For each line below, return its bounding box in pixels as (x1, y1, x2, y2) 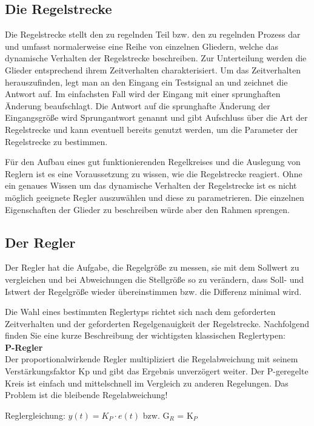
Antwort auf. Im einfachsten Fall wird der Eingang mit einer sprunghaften (5, 87, 281, 100)
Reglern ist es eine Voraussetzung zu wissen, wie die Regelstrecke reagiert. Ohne (5, 167, 302, 180)
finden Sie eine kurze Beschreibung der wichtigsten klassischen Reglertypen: (5, 329, 286, 342)
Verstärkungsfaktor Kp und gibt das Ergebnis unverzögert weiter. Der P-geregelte (5, 365, 309, 377)
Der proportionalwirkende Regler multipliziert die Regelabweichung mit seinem (5, 353, 298, 365)
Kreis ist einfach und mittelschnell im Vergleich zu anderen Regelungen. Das (5, 376, 289, 389)
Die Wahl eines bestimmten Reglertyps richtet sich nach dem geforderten (5, 305, 276, 318)
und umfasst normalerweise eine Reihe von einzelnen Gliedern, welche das (5, 39, 279, 52)
